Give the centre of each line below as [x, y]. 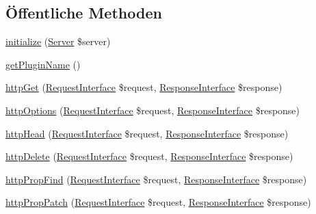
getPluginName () [43, 64]
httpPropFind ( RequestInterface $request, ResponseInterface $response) [156, 179]
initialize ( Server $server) [58, 41]
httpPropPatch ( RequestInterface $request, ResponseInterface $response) [158, 202]
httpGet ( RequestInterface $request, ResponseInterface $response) [144, 87]
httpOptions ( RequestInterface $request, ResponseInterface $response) [153, 110]
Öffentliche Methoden [84, 13]
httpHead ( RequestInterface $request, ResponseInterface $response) [147, 133]
